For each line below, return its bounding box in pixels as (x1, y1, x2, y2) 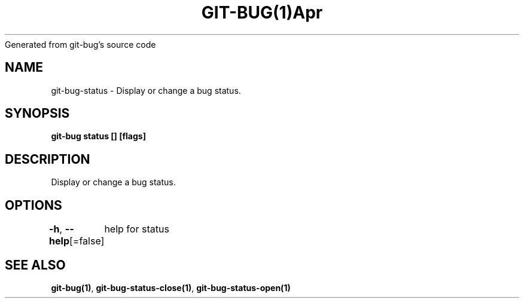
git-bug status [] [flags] (51, 131, 146, 142)
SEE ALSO (5, 257, 66, 273)
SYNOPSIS (5, 106, 70, 121)
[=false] (69, 235, 105, 247)
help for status (104, 223, 169, 235)
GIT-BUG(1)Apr (201, 2, 323, 23)
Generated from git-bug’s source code (5, 39, 156, 50)
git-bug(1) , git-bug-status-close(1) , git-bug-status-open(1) (51, 282, 291, 293)
